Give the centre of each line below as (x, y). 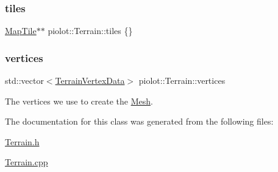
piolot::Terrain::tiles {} (90, 31)
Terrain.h (22, 141)
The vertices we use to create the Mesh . (79, 101)
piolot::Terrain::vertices (182, 81)
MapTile (21, 31)
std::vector (24, 81)
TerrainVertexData (90, 81)
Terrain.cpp (27, 162)
